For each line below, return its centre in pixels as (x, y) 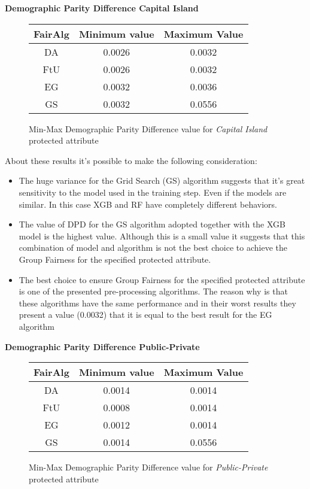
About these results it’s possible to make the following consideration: (131, 160)
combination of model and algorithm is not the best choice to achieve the (153, 247)
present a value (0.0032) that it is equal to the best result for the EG (145, 315)
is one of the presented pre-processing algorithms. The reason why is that (153, 291)
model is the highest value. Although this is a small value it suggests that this (162, 236)
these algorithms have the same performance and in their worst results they (157, 303)
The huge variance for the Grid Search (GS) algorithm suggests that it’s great (162, 180)
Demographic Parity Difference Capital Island (102, 8)
